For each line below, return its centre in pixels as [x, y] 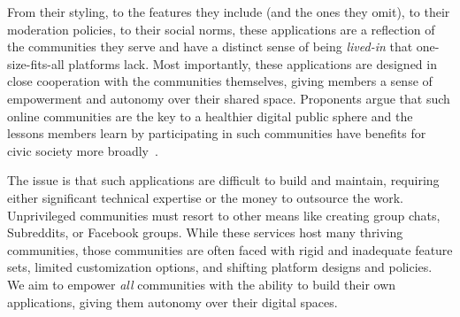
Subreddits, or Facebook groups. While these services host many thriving [205, 232]
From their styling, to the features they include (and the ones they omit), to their [229, 12]
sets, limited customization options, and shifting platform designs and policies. [220, 267]
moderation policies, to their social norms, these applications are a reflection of [221, 29]
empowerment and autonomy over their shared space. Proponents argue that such [229, 98]
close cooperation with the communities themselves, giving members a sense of [220, 81]
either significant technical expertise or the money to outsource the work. [206, 197]
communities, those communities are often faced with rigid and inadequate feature [230, 249]
